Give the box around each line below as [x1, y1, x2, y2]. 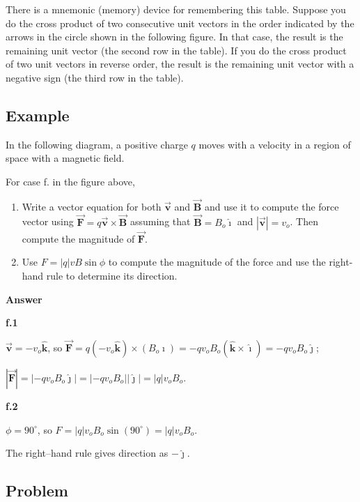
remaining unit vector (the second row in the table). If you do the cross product [6, 43, 347, 57]
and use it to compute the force [204, 199, 339, 213]
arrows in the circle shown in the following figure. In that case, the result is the [6, 29, 343, 44]
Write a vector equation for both [22, 199, 162, 213]
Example [6, 104, 70, 125]
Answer [6, 291, 42, 306]
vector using [22, 214, 74, 229]
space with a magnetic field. [6, 151, 125, 165]
